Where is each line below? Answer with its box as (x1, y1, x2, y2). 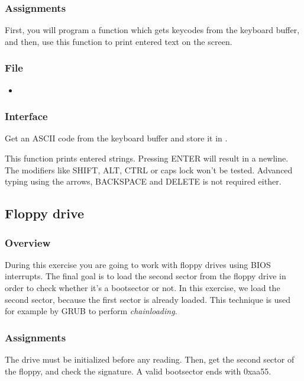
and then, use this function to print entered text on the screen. (5, 35, 232, 47)
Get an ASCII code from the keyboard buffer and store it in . (5, 132, 228, 144)
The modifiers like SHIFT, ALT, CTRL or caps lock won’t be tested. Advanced (5, 163, 293, 176)
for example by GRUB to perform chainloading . (5, 305, 177, 317)
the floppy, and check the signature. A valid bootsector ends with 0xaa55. (5, 364, 271, 377)
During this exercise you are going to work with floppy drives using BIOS (5, 258, 271, 270)
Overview (5, 235, 51, 250)
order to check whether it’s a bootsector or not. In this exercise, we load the (5, 282, 280, 293)
